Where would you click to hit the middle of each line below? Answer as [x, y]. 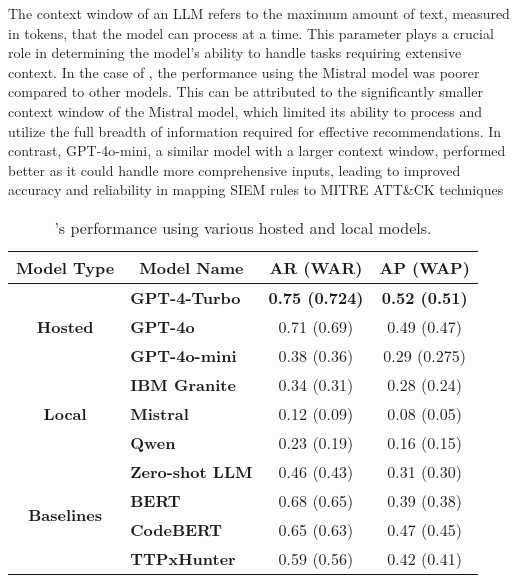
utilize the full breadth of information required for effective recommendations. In [255, 130]
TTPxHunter [183, 558]
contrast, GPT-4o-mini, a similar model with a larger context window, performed [257, 150]
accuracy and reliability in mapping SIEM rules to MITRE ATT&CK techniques [256, 189]
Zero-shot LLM [191, 471]
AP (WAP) [424, 267]
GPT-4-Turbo [185, 297]
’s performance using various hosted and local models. [243, 227]
